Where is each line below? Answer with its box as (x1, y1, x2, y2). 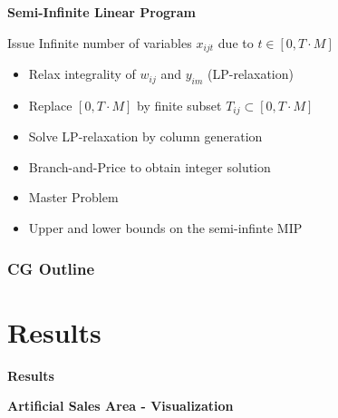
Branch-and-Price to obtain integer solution (28, 157, 271, 176)
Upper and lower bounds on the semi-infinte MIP (28, 219, 303, 238)
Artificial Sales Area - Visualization (7, 396, 234, 415)
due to (217, 33, 254, 52)
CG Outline (7, 257, 95, 279)
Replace (28, 95, 72, 114)
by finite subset (136, 95, 222, 114)
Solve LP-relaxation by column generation (28, 127, 263, 146)
